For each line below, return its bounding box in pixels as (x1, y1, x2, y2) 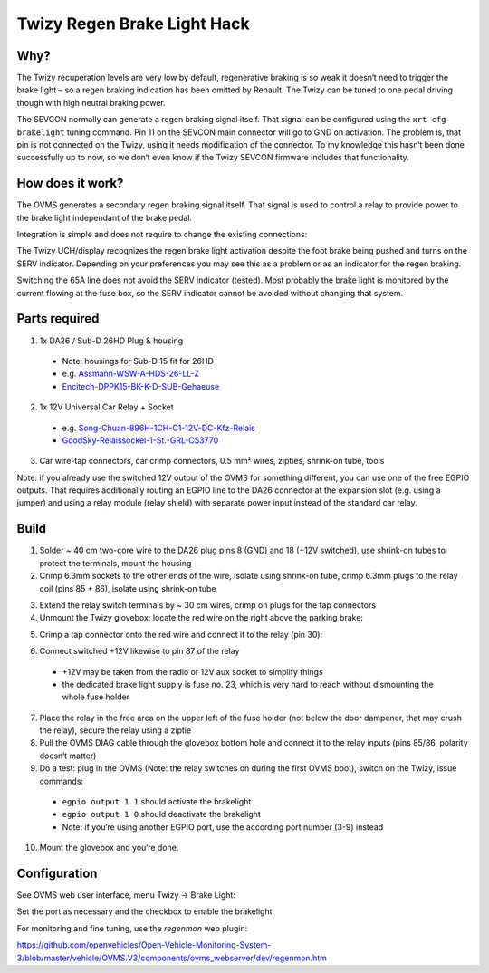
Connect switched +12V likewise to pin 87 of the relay (39, 646, 240, 657)
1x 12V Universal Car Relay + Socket (39, 401, 174, 412)
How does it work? (16, 176, 124, 191)
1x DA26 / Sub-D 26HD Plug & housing (39, 335, 184, 346)
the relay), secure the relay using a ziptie (39, 725, 192, 736)
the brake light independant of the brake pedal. (16, 212, 193, 223)
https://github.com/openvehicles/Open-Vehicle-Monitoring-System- (16, 939, 272, 950)
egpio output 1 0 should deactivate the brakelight (62, 809, 262, 820)
